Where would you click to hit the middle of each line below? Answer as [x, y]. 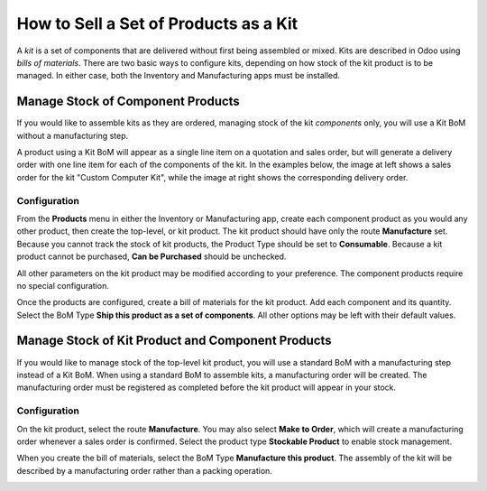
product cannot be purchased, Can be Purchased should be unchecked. [152, 256]
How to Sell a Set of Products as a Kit [157, 23]
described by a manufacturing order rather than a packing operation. [144, 470]
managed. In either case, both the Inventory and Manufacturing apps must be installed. [179, 76]
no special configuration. [63, 285]
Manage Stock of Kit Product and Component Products [175, 341]
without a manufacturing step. [73, 135]
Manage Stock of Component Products [129, 102]
